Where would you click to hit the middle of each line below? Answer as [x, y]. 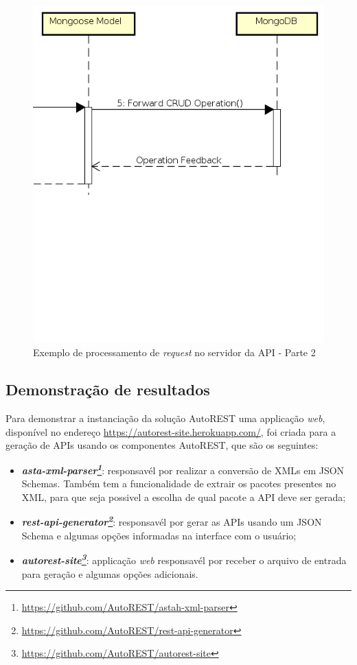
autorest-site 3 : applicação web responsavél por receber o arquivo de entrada [184, 559]
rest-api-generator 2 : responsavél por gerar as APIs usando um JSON [172, 521]
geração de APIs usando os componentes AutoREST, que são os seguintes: [162, 445]
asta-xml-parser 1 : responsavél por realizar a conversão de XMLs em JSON [183, 469]
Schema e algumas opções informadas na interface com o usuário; [159, 535]
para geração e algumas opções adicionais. [110, 573]
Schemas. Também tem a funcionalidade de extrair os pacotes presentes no [179, 483]
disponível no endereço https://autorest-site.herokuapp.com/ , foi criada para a [171, 431]
